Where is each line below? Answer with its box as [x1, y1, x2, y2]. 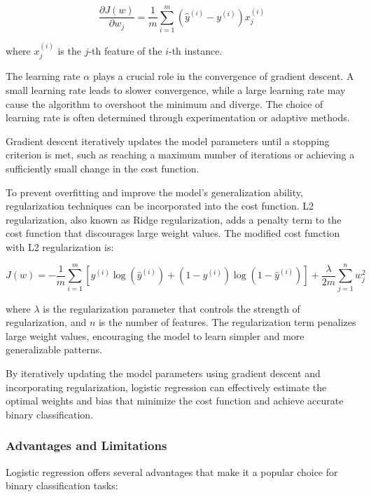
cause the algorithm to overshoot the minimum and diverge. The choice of [6, 96, 323, 111]
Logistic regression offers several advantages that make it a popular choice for [6, 464, 338, 479]
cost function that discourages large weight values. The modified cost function [6, 226, 340, 240]
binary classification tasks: [6, 478, 118, 493]
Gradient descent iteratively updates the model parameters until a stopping [6, 133, 330, 148]
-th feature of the [88, 43, 162, 57]
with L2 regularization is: [6, 239, 114, 254]
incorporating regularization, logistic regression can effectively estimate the [6, 379, 327, 394]
